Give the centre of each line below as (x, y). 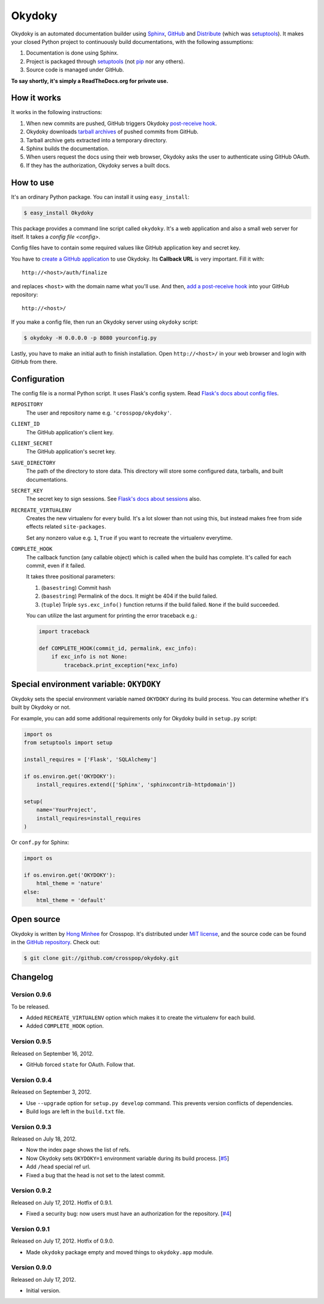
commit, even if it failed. (56, 566)
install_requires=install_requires (88, 818)
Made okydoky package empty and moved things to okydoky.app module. (120, 1252)
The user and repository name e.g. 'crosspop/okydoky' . (99, 413)
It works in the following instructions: (57, 112)
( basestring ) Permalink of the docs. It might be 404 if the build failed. (129, 596)
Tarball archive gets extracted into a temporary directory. (97, 140)
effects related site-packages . (66, 527)
